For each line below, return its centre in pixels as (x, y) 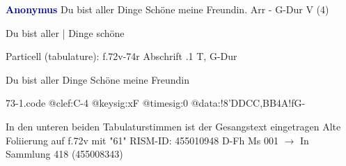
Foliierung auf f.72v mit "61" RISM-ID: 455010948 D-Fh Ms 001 (142, 140)
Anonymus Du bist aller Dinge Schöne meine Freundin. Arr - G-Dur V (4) (167, 9)
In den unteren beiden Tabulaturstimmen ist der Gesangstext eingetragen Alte (173, 126)
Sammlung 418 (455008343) (64, 154)
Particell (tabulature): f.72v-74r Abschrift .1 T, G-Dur (121, 56)
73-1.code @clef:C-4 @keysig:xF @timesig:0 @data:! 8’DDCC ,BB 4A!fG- (156, 103)
